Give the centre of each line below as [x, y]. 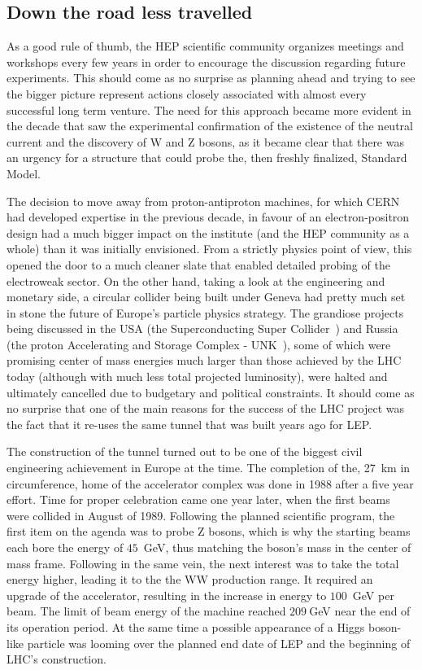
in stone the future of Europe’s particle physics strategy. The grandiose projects [205, 312]
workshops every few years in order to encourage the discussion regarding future [206, 61]
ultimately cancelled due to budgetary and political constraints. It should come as [211, 392]
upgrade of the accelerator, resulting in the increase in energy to [167, 595]
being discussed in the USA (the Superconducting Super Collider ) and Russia [202, 328]
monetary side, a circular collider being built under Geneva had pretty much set [206, 297]
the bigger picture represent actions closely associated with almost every [187, 93]
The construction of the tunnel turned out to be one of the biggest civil [185, 451]
